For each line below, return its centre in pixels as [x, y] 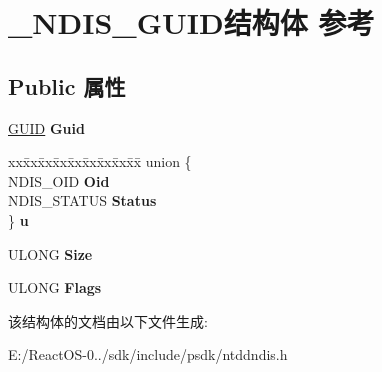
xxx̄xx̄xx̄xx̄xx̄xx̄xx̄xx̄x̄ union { [100, 161]
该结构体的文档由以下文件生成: [108, 320]
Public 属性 [67, 85]
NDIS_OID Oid [59, 180]
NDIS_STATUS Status [82, 200]
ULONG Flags [55, 287]
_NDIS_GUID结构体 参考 [191, 22]
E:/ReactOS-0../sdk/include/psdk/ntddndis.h [148, 354]
